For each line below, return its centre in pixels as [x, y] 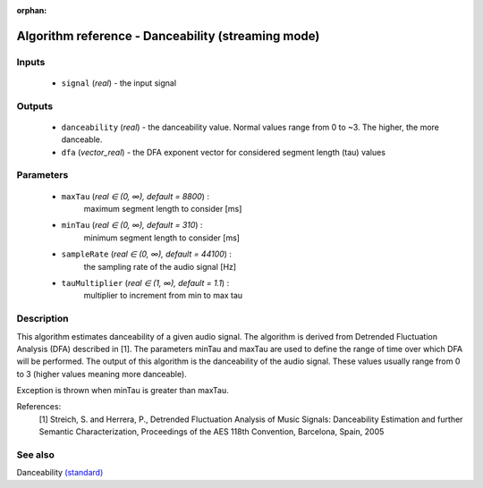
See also [36, 455]
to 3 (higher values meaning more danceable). [102, 374]
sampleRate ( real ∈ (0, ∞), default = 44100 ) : [147, 254]
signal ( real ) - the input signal [119, 83]
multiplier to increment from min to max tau [163, 296]
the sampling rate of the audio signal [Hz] [160, 266]
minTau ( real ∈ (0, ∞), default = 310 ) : [132, 225]
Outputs [35, 105]
